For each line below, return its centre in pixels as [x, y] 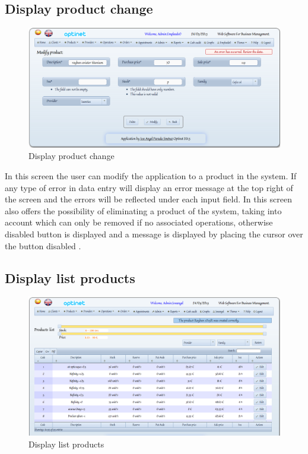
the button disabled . [43, 245]
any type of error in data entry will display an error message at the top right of [149, 187]
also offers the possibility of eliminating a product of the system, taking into [143, 210]
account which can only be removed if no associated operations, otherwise [139, 222]
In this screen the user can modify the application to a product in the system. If [151, 176]
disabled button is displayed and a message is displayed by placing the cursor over [154, 234]
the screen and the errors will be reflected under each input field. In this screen [148, 199]
